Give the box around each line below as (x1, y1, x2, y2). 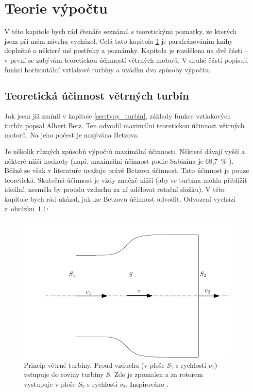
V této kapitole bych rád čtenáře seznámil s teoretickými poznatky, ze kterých (4, 26, 237, 36)
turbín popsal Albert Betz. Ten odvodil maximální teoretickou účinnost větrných (4, 120, 245, 130)
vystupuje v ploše (24, 378, 76, 389)
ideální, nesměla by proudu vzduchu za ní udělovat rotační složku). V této (4, 184, 225, 194)
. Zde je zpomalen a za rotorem (110, 369, 203, 379)
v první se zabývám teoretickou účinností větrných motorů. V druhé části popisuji (4, 54, 248, 65)
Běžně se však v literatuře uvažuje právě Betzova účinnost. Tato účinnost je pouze (4, 165, 249, 175)
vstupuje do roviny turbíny (24, 369, 104, 379)
